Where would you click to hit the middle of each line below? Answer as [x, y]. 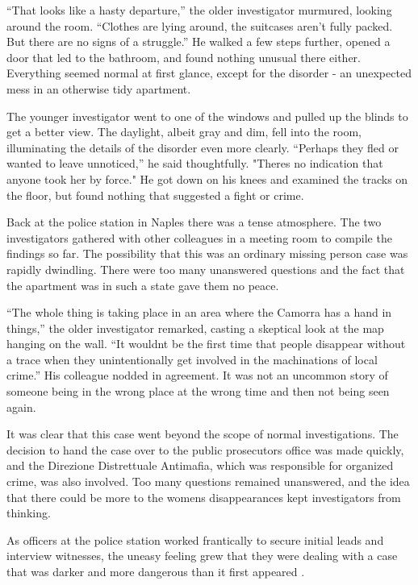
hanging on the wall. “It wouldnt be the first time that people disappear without [206, 344]
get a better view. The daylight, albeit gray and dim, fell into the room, [184, 132]
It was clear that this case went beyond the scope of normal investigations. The [203, 434]
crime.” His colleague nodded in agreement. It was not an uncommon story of [197, 375]
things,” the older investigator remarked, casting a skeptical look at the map [195, 328]
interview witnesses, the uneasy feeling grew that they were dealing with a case [202, 556]
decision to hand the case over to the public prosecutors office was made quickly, [205, 449]
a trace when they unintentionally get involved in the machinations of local [192, 359]
